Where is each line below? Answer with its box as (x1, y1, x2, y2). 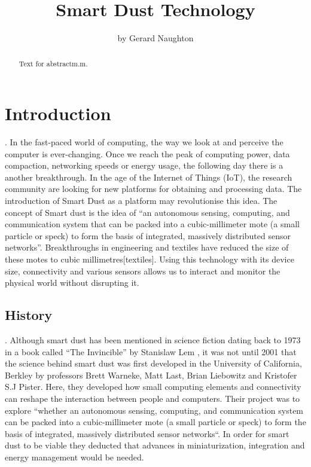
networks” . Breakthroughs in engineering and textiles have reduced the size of (5, 241, 289, 254)
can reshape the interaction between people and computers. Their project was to (5, 392, 300, 404)
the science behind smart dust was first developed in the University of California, (5, 357, 302, 370)
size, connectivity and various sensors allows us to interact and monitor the (5, 264, 280, 277)
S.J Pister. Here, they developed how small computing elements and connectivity (5, 380, 301, 393)
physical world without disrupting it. (5, 276, 139, 289)
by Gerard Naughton (117, 32, 194, 44)
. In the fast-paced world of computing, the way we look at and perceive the (5, 136, 283, 148)
